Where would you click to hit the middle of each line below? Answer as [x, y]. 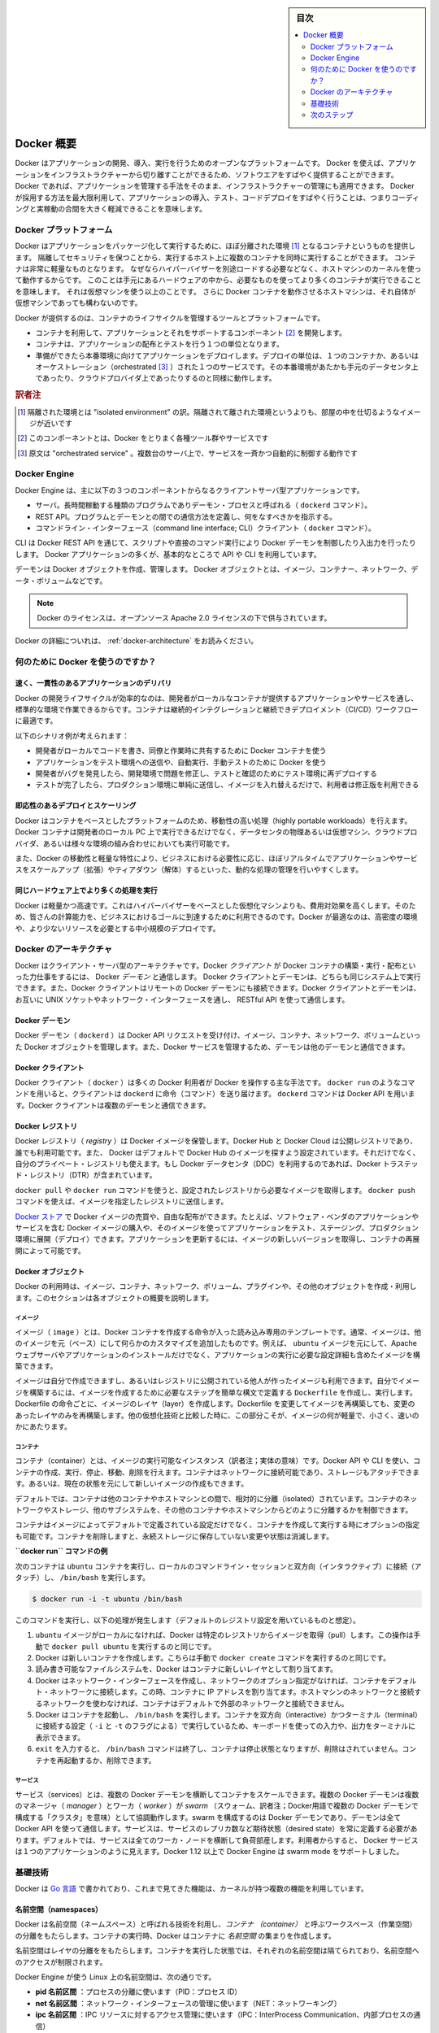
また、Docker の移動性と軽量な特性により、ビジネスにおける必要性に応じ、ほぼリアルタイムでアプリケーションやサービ [216, 858]
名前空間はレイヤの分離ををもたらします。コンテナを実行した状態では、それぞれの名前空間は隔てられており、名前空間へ [217, 1951]
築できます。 [36, 1366]
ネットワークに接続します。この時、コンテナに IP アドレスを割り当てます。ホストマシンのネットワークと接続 [232, 1692]
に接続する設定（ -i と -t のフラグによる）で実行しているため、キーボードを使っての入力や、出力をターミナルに [226, 1726]
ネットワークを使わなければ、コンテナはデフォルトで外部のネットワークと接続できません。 [195, 1703]
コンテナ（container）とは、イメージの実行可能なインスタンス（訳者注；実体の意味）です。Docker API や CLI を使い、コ [218, 1461]
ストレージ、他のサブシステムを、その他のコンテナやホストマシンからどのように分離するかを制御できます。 [231, 1509]
